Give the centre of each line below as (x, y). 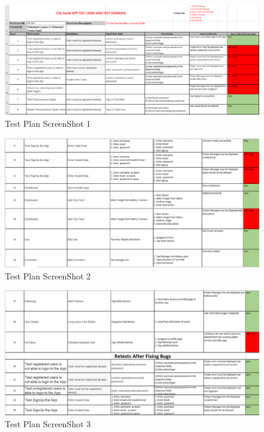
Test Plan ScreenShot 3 (48, 423)
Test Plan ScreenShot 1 (48, 123)
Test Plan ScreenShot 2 (48, 275)
